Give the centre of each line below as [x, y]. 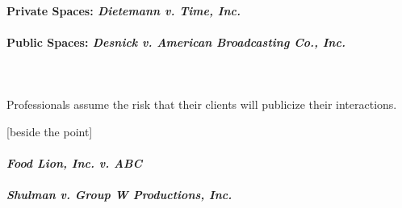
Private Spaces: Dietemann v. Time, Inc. [124, 10]
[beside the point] [50, 131]
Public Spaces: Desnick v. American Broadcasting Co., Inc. [176, 42]
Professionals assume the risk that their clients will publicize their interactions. [202, 104]
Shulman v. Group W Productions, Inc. [119, 195]
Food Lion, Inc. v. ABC [75, 162]
